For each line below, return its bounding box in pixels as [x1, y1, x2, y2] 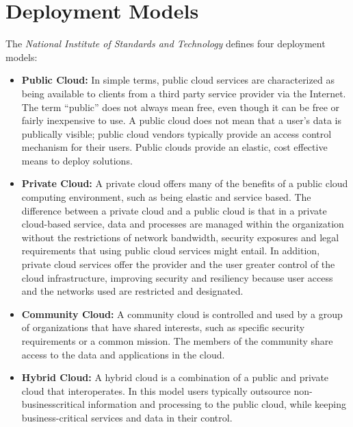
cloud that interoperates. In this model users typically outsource [21, 383, 291, 398]
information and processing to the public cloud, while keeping [88, 397, 347, 411]
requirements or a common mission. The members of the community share [21, 334, 333, 347]
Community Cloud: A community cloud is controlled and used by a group [21, 306, 343, 321]
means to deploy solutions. [21, 153, 133, 167]
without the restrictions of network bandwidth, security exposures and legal [21, 230, 339, 244]
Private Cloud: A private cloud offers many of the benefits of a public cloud [21, 176, 348, 191]
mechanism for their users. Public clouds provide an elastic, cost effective [21, 140, 328, 154]
